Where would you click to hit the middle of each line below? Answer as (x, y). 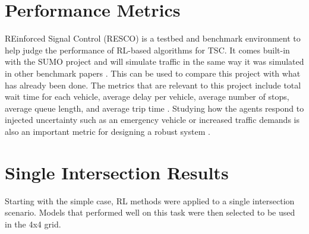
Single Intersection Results (117, 172)
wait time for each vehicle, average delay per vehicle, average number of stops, (147, 97)
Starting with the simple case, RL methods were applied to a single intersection (150, 200)
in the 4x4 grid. (33, 224)
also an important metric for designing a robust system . (108, 131)
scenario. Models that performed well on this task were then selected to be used (150, 212)
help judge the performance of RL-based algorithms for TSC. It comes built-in (147, 50)
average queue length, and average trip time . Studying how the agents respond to (154, 108)
